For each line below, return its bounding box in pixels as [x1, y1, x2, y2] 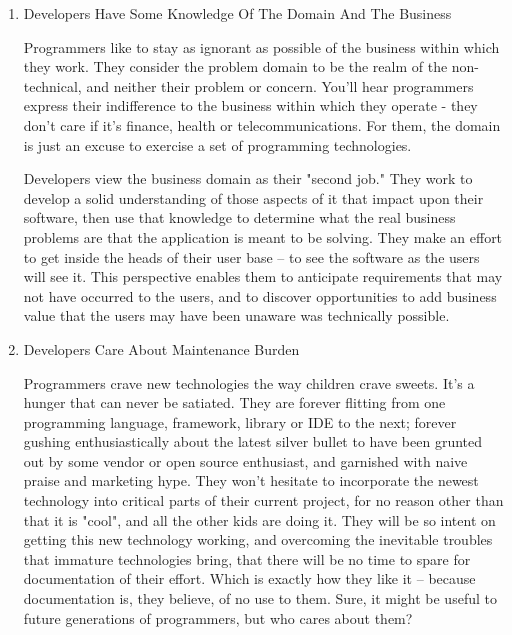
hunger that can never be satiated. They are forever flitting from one [23, 392, 446, 413]
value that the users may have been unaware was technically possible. [23, 305, 450, 326]
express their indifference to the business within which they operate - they [23, 95, 478, 116]
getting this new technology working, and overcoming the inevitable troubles [23, 529, 493, 550]
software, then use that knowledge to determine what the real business [23, 207, 456, 228]
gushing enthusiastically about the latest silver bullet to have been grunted [23, 431, 483, 452]
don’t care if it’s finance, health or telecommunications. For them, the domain [23, 114, 501, 135]
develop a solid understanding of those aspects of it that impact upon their [23, 187, 484, 208]
